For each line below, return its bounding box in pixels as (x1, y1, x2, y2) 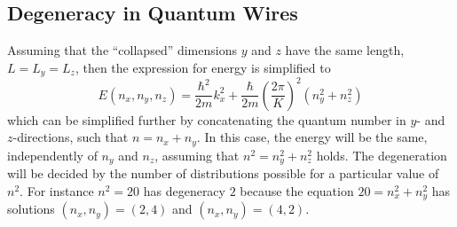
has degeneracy (143, 181, 225, 200)
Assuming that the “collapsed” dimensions (7, 41, 237, 59)
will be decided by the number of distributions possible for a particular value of (7, 164, 439, 183)
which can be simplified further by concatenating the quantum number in (7, 110, 406, 129)
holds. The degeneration (316, 145, 447, 164)
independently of (7, 145, 98, 164)
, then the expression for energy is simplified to (75, 58, 331, 76)
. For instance (20, 181, 94, 200)
